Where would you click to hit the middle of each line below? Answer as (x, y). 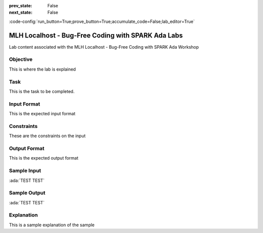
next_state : (21, 13)
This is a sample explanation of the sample (52, 225)
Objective (21, 59)
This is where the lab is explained (42, 69)
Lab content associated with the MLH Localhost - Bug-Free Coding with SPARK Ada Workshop (104, 47)
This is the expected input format (42, 114)
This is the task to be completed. (42, 91)
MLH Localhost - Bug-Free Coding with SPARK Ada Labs (96, 35)
